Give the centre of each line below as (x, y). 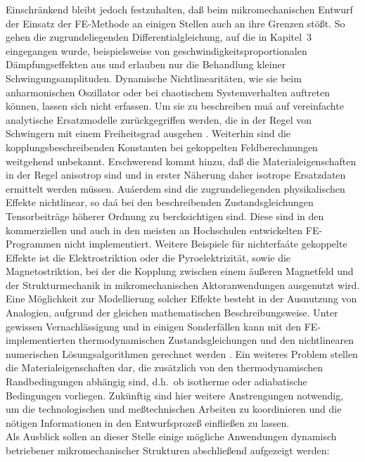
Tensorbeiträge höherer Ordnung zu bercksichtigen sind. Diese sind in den (165, 216)
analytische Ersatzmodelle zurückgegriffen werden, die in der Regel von (159, 119)
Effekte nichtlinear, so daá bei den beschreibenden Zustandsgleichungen (160, 202)
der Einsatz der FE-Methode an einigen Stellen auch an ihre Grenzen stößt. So (175, 23)
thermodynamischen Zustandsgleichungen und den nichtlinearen (216, 340)
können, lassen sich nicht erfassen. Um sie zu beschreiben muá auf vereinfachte (175, 106)
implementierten (41, 340)
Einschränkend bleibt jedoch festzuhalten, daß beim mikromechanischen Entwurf (179, 9)
